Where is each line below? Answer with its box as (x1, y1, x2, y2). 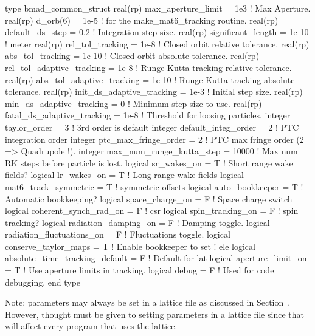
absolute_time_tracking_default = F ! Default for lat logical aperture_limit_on (5, 252, 307, 264)
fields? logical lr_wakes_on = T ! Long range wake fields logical (5, 168, 244, 181)
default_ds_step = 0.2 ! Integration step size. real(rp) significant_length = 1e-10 (5, 26, 309, 38)
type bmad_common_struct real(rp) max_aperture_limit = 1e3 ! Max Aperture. (5, 2, 311, 14)
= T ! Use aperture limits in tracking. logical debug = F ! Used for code (5, 264, 274, 276)
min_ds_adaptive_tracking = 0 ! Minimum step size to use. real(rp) (5, 97, 262, 109)
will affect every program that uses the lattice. (5, 320, 178, 332)
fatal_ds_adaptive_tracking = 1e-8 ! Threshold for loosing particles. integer (5, 109, 291, 122)
